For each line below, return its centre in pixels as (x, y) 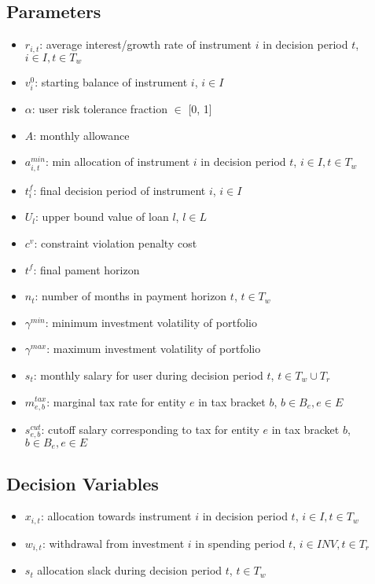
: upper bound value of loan (102, 217)
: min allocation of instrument (118, 162)
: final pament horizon (86, 269)
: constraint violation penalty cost (116, 242)
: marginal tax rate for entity (116, 401)
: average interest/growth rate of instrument (146, 44)
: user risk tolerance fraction (99, 109)
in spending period (240, 543)
